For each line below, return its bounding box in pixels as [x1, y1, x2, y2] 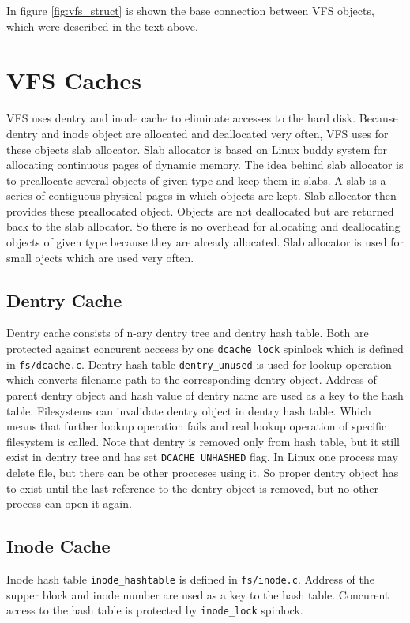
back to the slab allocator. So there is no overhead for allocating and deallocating [6, 218, 401, 235]
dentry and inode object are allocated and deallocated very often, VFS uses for [6, 125, 389, 141]
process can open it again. [6, 495, 132, 512]
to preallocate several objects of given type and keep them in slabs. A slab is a [6, 171, 386, 188]
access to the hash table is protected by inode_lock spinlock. [6, 602, 303, 618]
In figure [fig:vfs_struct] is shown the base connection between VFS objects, [6, 2, 374, 18]
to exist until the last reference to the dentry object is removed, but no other [6, 479, 378, 496]
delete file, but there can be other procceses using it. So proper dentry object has [6, 463, 399, 480]
